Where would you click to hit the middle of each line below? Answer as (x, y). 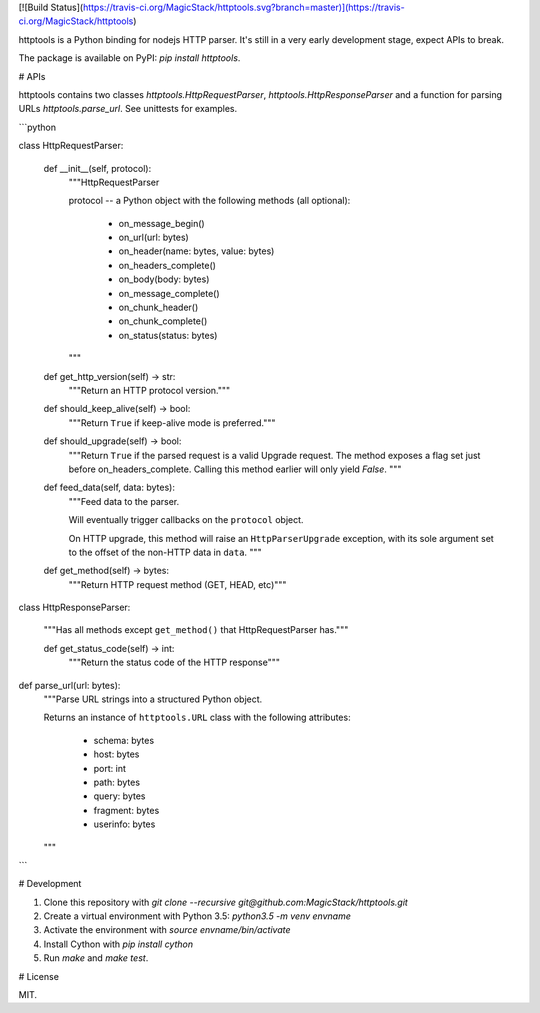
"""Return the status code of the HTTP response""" (174, 662)
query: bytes (119, 796)
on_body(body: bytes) (164, 279)
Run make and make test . (96, 958)
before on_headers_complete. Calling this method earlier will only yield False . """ (235, 469)
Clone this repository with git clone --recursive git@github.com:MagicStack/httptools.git (226, 902)
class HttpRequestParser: (71, 146)
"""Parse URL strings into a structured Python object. (153, 699)
